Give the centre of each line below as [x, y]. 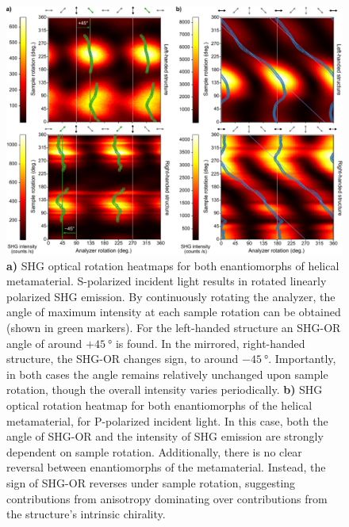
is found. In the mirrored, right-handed [210, 343]
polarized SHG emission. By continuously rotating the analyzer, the [171, 296]
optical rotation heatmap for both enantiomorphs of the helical [159, 405]
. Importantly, [302, 359]
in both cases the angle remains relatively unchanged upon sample [167, 374]
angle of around [44, 343]
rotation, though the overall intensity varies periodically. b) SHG [165, 390]
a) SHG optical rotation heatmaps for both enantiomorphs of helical [173, 265]
